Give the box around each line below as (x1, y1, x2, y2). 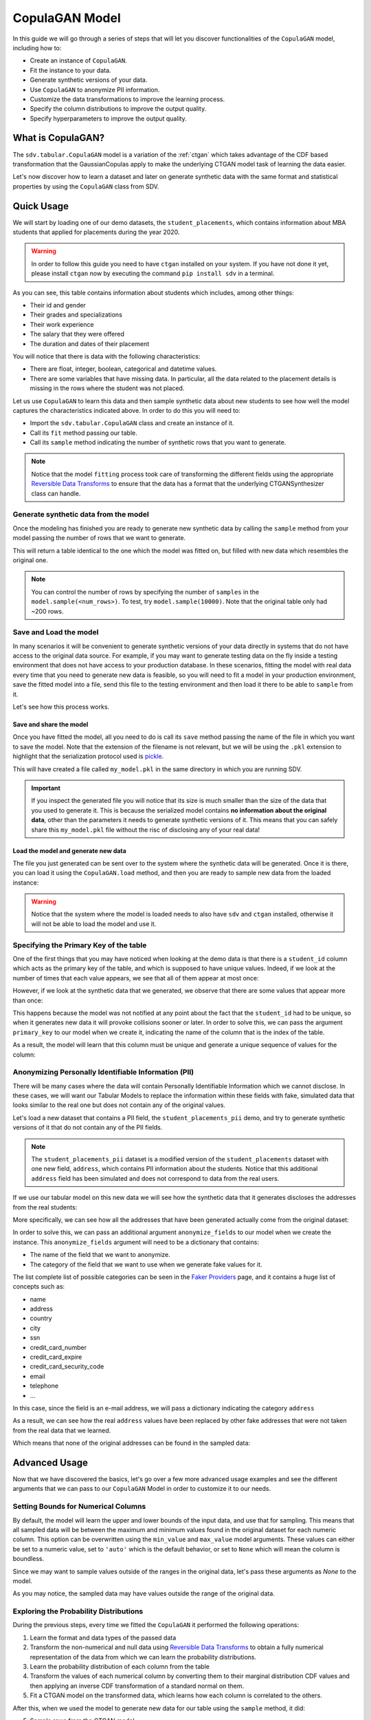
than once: (12, 996, 43, 1004)
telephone (30, 1382, 58, 1390)
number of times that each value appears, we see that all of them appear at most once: (12, 974, 259, 982)
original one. (12, 556, 48, 564)
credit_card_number (30, 1343, 87, 1351)
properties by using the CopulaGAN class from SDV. (12, 182, 159, 191)
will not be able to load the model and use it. (31, 919, 157, 928)
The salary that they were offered (30, 330, 125, 338)
